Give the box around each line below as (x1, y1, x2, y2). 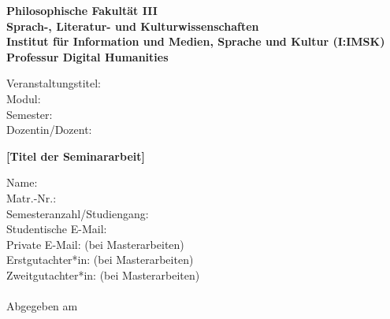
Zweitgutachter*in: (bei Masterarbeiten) (6, 266, 200, 283)
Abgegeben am (6, 298, 78, 314)
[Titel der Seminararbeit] (6, 147, 145, 164)
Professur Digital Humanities (6, 48, 169, 65)
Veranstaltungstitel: (6, 75, 101, 91)
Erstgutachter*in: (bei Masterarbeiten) (6, 251, 194, 268)
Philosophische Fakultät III (6, 2, 158, 18)
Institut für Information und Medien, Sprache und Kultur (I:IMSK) (6, 33, 385, 50)
